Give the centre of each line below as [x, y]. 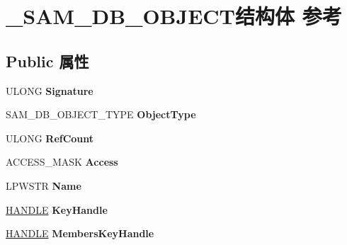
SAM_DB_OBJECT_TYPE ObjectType [101, 114]
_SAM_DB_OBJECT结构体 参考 [174, 16]
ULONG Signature [50, 90]
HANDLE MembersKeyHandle [80, 233]
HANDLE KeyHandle [57, 209]
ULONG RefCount [50, 138]
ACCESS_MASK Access [62, 162]
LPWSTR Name [44, 185]
